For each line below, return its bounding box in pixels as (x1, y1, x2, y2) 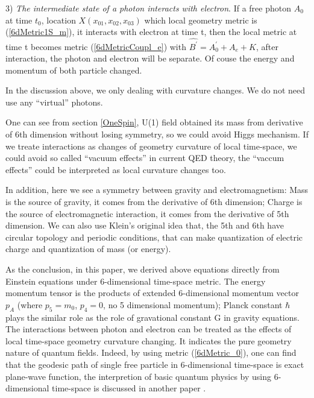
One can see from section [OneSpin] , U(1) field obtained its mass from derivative (5, 116, 303, 128)
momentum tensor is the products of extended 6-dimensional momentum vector (5, 286, 299, 299)
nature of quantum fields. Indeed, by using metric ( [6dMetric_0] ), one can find (5, 346, 297, 359)
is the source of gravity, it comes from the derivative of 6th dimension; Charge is (5, 195, 303, 208)
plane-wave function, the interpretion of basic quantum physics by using (5, 370, 272, 382)
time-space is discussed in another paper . (52, 382, 206, 394)
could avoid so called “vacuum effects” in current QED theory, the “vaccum (5, 151, 284, 164)
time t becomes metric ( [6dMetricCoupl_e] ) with (5, 40, 186, 52)
